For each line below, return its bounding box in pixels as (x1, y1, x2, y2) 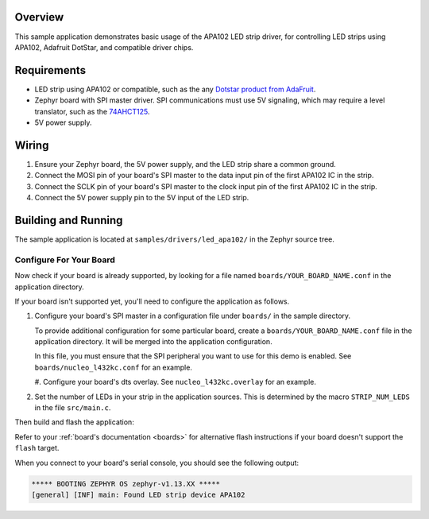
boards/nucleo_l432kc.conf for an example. (34, 362, 192, 372)
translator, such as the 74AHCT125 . (34, 107, 150, 116)
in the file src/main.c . (34, 403, 111, 412)
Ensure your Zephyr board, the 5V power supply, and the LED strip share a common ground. (34, 159, 337, 168)
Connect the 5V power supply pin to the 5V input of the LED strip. (34, 193, 249, 203)
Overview (14, 10, 64, 24)
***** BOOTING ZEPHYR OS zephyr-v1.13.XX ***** (31, 479, 220, 488)
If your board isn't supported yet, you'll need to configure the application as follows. (14, 296, 290, 306)
